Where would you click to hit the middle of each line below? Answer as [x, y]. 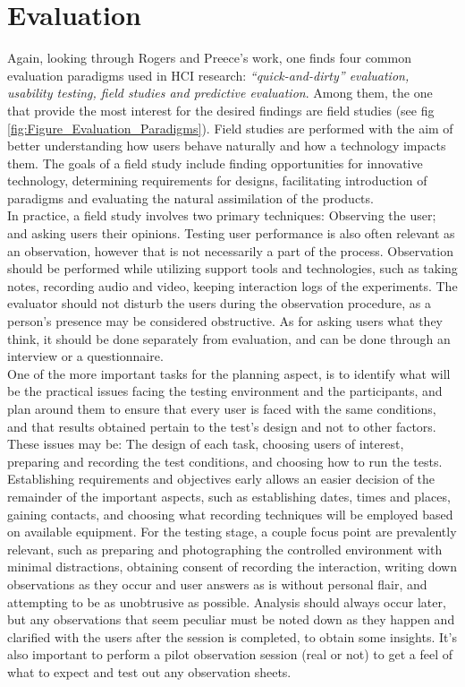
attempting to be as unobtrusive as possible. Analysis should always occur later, [227, 601]
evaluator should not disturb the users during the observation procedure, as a [220, 303]
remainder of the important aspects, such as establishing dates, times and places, [229, 496]
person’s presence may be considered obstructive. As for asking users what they [225, 321]
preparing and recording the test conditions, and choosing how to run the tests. [225, 461]
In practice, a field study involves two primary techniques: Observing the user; [222, 215]
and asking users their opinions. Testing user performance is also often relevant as [231, 233]
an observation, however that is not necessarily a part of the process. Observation [230, 250]
